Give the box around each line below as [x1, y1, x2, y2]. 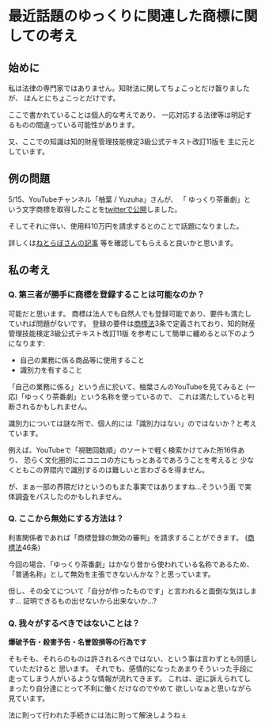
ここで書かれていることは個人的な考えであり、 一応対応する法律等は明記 [8, 110, 245, 119]
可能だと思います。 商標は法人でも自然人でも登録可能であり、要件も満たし [8, 309, 252, 318]
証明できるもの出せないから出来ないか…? [23, 596, 157, 605]
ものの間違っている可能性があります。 [14, 120, 139, 129]
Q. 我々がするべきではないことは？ [8, 618, 141, 629]
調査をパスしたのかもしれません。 [14, 491, 127, 501]
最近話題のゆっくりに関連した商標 [8, 7, 231, 25]
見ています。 [8, 694, 50, 703]
